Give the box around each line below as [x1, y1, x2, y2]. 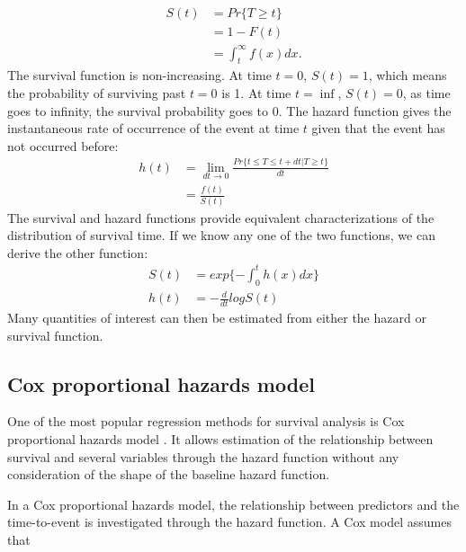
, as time [402, 83, 451, 102]
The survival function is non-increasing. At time [7, 66, 272, 85]
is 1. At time [221, 83, 291, 102]
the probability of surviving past [7, 83, 186, 102]
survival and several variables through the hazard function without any [7, 447, 399, 466]
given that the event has [311, 119, 445, 138]
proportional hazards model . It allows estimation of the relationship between [7, 430, 434, 449]
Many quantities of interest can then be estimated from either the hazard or [7, 308, 426, 327]
